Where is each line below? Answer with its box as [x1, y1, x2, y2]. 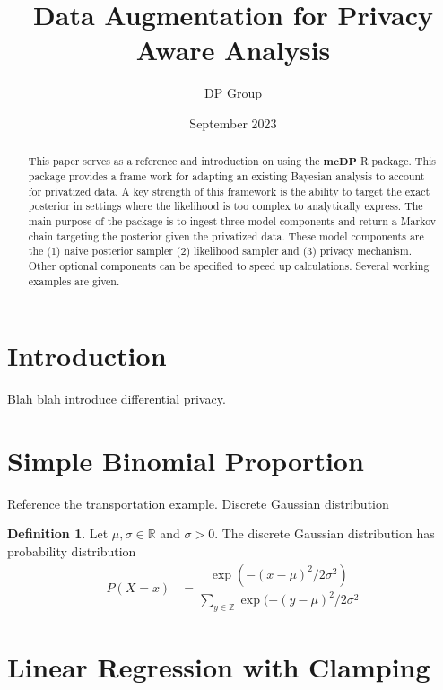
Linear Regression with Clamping [7, 649, 430, 686]
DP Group [204, 83, 262, 102]
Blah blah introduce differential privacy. [7, 389, 226, 408]
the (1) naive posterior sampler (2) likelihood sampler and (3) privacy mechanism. [28, 243, 412, 258]
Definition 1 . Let [7, 524, 109, 543]
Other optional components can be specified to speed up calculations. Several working [28, 258, 430, 273]
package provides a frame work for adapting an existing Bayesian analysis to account [28, 168, 425, 183]
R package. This [360, 153, 436, 169]
